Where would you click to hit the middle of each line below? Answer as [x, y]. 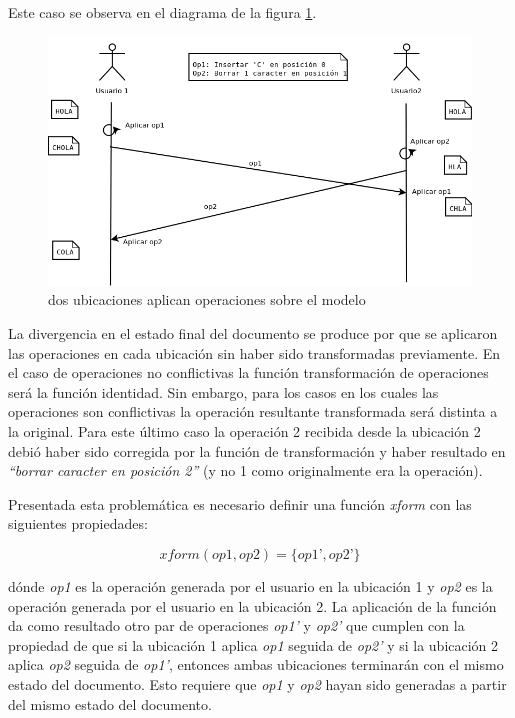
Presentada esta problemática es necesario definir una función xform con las [240, 503]
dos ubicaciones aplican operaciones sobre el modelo [207, 299]
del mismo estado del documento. [110, 703]
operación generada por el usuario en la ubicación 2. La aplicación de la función [252, 605]
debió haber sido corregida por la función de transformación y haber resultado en [257, 450]
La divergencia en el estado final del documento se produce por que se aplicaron [253, 333]
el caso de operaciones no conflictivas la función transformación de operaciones [248, 372]
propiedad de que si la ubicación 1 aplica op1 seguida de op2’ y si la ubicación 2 [253, 644]
